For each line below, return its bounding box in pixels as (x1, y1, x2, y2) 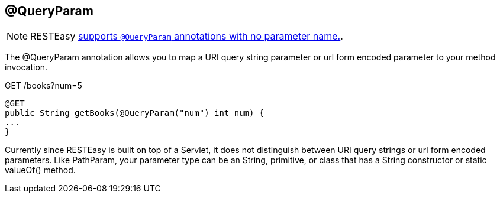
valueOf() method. (5, 165, 76, 176)
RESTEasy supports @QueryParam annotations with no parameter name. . (30, 30, 343, 43)
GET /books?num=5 (5, 80, 82, 91)
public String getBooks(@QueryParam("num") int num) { (5, 108, 264, 118)
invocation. (5, 62, 48, 73)
